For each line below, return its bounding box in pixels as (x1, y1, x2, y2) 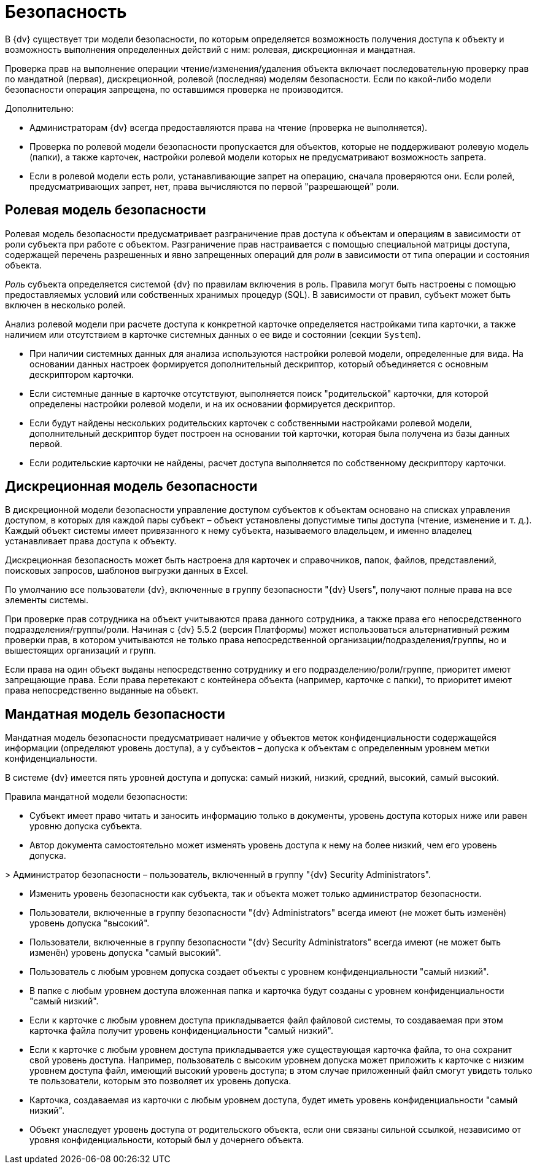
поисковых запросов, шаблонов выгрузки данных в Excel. (5, 565, 249, 576)
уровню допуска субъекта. (29, 821, 142, 832)
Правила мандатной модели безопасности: (5, 791, 188, 802)
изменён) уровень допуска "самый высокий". (29, 947, 222, 958)
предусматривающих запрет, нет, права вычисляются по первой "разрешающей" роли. (29, 181, 400, 192)
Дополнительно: (5, 103, 74, 114)
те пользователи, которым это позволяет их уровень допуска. (29, 1076, 292, 1087)
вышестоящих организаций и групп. (5, 645, 156, 656)
